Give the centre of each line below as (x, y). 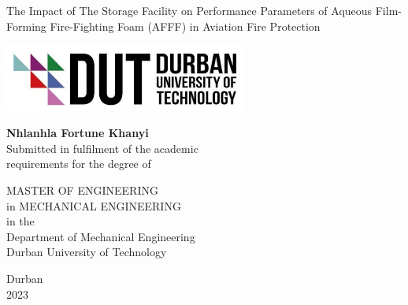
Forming (26, 26)
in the (20, 221)
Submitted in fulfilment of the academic (102, 148)
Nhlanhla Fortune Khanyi (78, 133)
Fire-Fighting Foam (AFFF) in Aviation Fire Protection (185, 26)
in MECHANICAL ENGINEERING (94, 205)
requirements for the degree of (79, 164)
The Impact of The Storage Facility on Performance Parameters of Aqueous (189, 10)
